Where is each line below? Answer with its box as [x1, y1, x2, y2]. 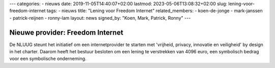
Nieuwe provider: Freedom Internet [9, 28, 123, 37]
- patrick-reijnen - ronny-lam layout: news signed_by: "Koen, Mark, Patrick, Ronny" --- [9, 15, 191, 21]
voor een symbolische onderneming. [9, 56, 87, 62]
